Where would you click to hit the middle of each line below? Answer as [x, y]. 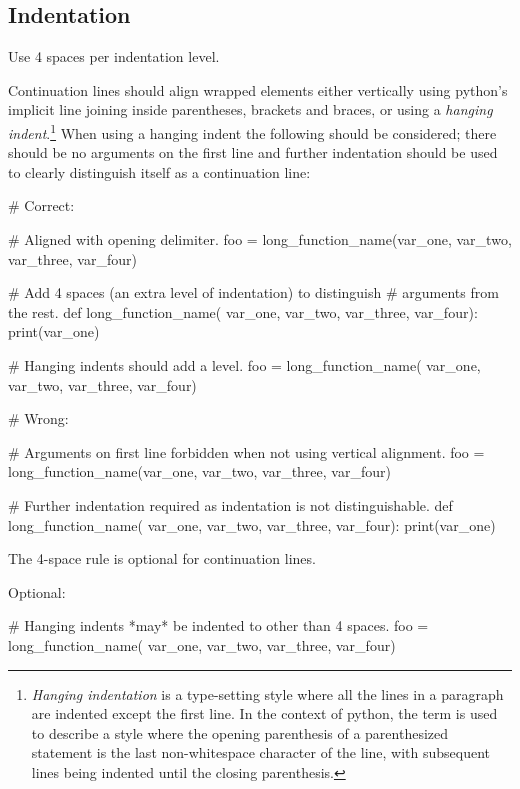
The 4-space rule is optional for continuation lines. [162, 558]
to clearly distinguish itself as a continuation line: [159, 171]
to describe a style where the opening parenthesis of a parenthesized [240, 732]
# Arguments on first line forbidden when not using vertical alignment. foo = [246, 451]
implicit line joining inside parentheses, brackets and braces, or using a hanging [250, 109]
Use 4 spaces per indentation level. [114, 56]
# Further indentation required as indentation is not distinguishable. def [230, 504]
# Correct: [41, 205]
